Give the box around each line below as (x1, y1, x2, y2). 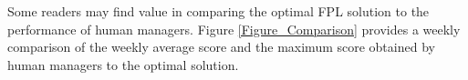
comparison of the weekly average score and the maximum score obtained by (7, 37, 435, 56)
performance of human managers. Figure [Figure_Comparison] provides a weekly (7, 19, 461, 38)
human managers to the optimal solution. (7, 55, 239, 74)
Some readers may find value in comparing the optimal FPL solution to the (7, 2, 430, 20)
